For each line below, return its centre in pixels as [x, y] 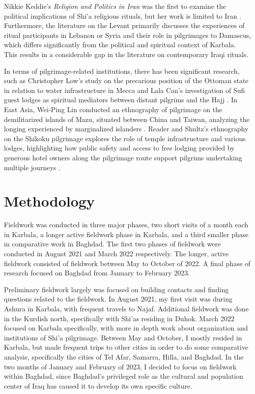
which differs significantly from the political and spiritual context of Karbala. [120, 45]
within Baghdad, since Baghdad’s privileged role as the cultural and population [124, 376]
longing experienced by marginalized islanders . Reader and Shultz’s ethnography [126, 129]
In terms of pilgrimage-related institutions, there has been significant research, [122, 71]
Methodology [49, 201]
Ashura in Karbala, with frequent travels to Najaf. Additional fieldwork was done [126, 308]
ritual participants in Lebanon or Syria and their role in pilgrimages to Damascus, [128, 35]
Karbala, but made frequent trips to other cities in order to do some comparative [126, 347]
